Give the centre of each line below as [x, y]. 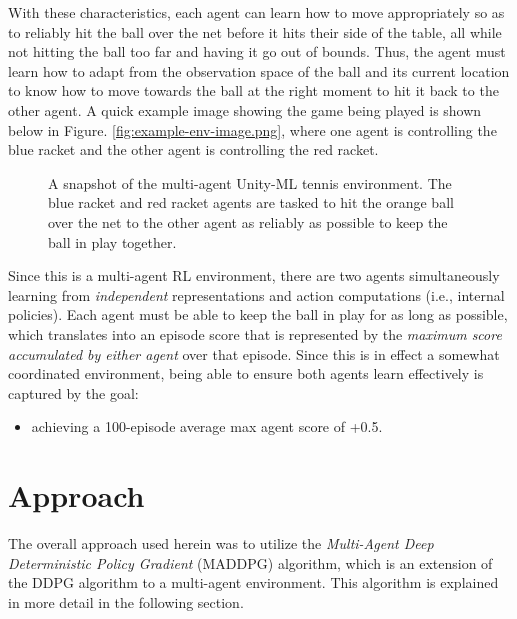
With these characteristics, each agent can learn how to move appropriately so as [256, 12]
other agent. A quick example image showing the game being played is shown [245, 109]
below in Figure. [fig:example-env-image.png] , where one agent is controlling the [252, 129]
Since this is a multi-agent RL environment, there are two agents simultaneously [254, 275]
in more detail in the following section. [126, 601]
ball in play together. [112, 241]
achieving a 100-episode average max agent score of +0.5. [207, 426]
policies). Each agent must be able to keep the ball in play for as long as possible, [258, 314]
